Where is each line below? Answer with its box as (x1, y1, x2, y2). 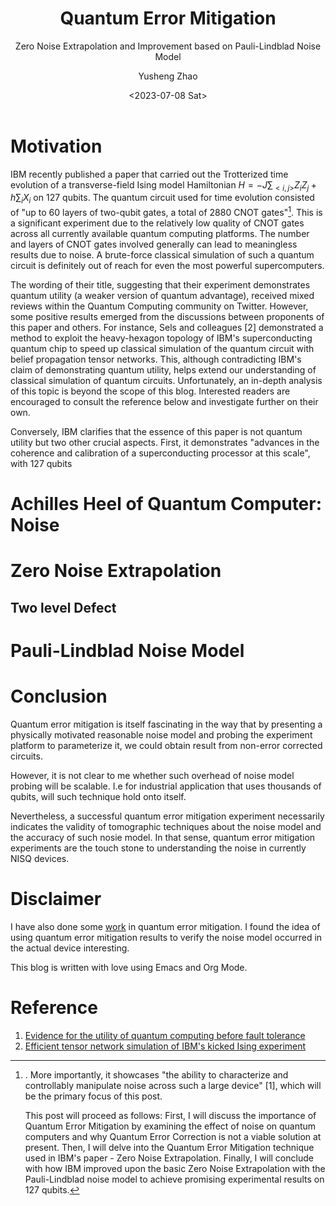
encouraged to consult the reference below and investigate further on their (10, 395, 319, 407)
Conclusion (10, 685, 108, 708)
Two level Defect (10, 599, 117, 616)
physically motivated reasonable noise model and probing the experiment (10, 728, 313, 741)
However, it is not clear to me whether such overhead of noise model (10, 769, 295, 781)
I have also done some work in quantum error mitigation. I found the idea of (10, 920, 321, 932)
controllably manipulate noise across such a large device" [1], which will (24, 1079, 322, 1091)
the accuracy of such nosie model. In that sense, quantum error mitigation (10, 831, 316, 843)
